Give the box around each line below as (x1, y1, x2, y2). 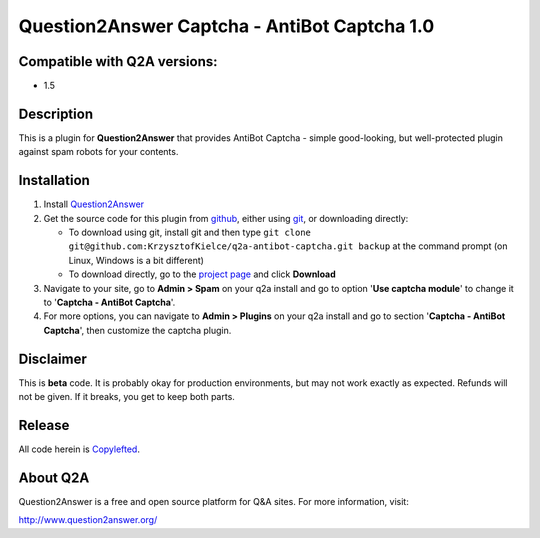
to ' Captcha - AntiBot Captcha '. (43, 296, 176, 308)
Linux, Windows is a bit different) (68, 254, 205, 266)
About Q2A (18, 469, 90, 486)
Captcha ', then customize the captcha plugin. (43, 324, 232, 336)
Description (18, 105, 94, 122)
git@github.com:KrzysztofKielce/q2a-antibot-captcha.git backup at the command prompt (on (68, 240, 508, 252)
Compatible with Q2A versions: (18, 53, 218, 70)
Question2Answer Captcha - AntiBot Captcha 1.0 (18, 15, 435, 37)
